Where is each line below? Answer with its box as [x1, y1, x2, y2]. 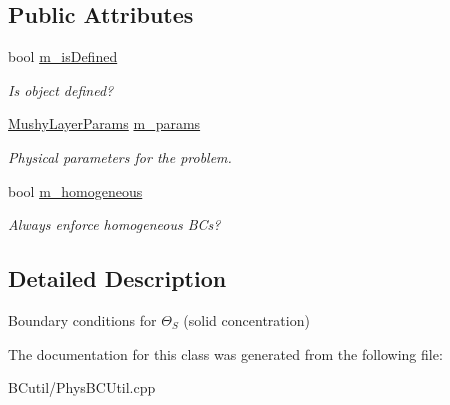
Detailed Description [8, 263, 227, 294]
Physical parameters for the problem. [8, 146, 232, 167]
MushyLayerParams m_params [8, 113, 201, 134]
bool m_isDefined [8, 46, 118, 67]
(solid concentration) [183, 309, 310, 330]
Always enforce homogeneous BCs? [8, 214, 221, 235]
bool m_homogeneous [8, 180, 143, 201]
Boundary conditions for [8, 309, 157, 330]
